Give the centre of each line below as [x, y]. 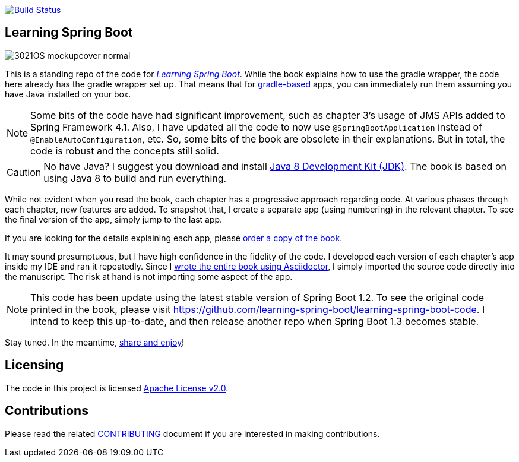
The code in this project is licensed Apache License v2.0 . [117, 388]
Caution [24, 172]
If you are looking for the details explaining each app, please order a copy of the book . [174, 238]
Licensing [34, 365]
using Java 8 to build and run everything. [135, 178]
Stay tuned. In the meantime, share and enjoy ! [95, 342]
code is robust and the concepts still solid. [125, 151]
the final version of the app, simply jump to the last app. [114, 219]
